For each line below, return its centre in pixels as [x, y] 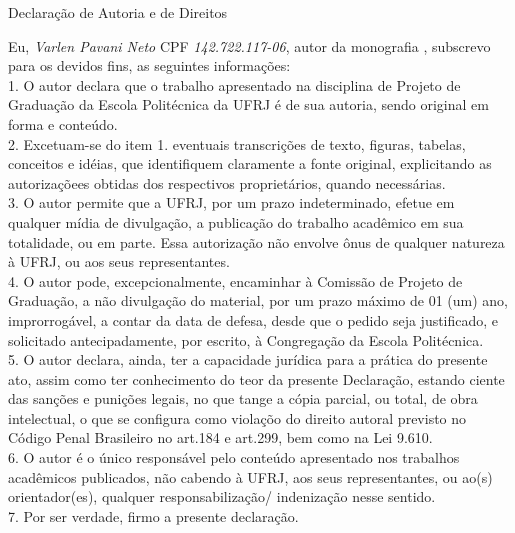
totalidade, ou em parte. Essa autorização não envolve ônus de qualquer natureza [256, 241]
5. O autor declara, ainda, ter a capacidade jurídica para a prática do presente [248, 359]
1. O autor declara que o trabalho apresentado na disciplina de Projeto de [234, 84]
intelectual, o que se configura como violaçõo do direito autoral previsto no [237, 417]
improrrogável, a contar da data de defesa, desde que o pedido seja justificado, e [253, 319]
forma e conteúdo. [63, 123]
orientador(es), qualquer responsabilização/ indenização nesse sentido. [222, 496]
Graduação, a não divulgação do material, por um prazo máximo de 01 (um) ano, [258, 300]
